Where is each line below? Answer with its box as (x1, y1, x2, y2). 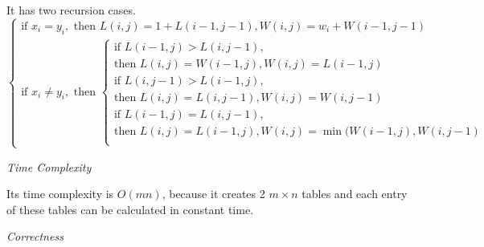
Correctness (6, 228, 64, 245)
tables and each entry (301, 185, 408, 202)
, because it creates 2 (162, 185, 265, 202)
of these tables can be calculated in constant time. (6, 200, 254, 217)
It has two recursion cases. (6, 2, 136, 18)
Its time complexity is (6, 185, 114, 202)
